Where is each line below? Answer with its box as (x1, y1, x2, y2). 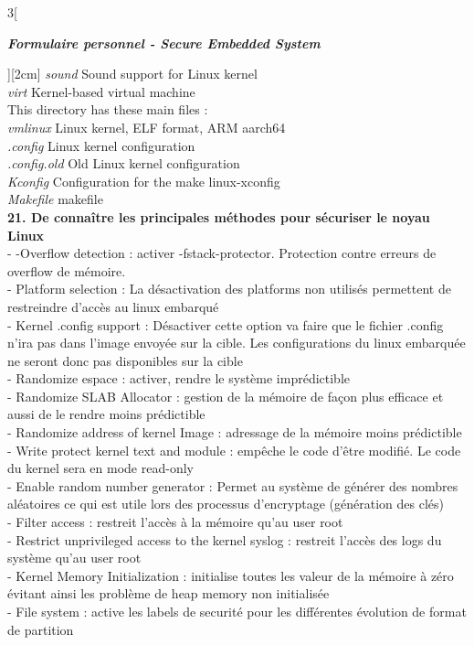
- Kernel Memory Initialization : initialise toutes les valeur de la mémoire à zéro (7, 565, 454, 585)
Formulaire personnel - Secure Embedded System (7, 33, 321, 52)
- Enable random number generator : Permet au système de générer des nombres (7, 476, 458, 495)
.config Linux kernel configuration (7, 135, 195, 155)
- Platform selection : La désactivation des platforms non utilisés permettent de (7, 279, 451, 298)
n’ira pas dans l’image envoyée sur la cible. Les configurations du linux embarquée (7, 333, 466, 352)
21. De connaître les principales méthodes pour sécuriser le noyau (7, 207, 430, 226)
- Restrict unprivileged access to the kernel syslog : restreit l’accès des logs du (7, 530, 442, 549)
